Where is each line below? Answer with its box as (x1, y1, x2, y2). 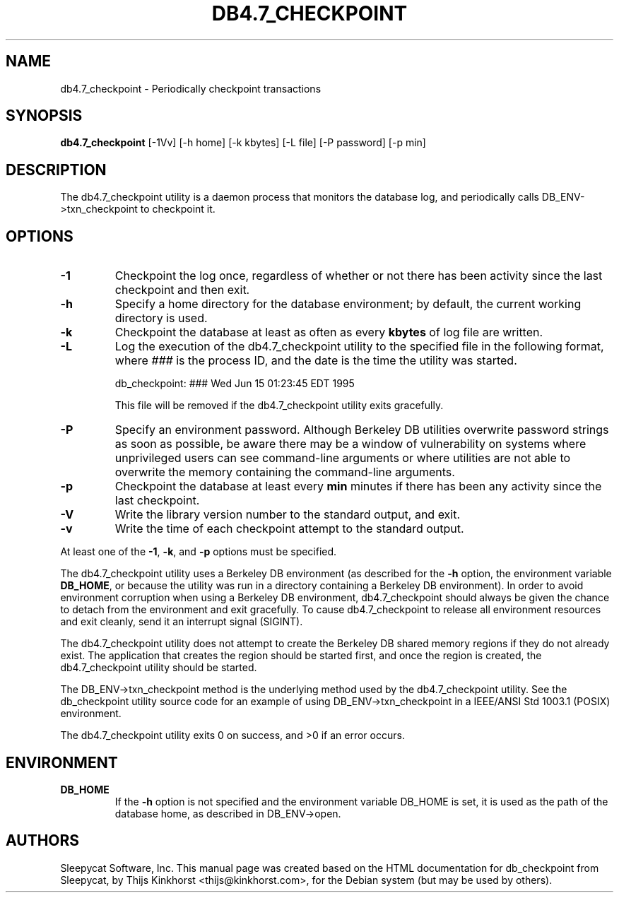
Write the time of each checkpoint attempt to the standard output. (114, 521, 464, 536)
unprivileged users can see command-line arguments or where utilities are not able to (114, 451, 571, 466)
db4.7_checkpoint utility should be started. (60, 661, 257, 674)
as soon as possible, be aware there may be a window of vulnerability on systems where (114, 437, 586, 451)
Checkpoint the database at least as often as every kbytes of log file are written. (114, 325, 543, 340)
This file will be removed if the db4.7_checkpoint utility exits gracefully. (114, 399, 444, 412)
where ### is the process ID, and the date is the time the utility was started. (114, 353, 517, 368)
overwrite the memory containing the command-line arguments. (114, 465, 455, 480)
